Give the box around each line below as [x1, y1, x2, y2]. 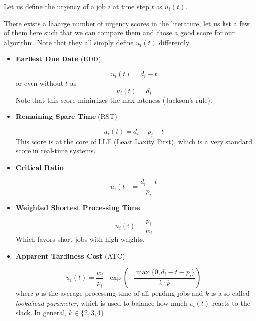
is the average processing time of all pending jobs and [41, 288, 203, 298]
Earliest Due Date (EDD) [15, 54, 101, 64]
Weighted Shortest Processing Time [15, 203, 140, 213]
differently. [159, 37, 191, 47]
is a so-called [211, 288, 250, 298]
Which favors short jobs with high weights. [15, 234, 145, 244]
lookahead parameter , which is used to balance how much [15, 297, 187, 308]
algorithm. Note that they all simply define [4, 37, 134, 47]
